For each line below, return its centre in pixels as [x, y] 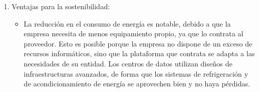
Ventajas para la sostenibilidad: [61, 6]
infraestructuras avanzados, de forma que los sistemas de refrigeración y [136, 73]
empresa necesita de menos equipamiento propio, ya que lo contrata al [134, 33]
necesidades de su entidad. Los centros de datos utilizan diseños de [128, 63]
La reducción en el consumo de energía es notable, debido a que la [127, 23]
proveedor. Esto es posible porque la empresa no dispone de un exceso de [138, 43]
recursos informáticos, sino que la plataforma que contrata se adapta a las [139, 53]
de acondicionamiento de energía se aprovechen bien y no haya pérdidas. [137, 84]
